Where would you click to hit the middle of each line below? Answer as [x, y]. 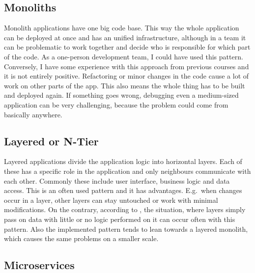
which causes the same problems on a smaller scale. [81, 238]
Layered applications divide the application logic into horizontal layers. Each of [123, 161]
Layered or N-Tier [51, 141]
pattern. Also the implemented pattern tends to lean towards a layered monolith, [126, 229]
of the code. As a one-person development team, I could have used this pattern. [124, 56]
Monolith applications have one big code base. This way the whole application [122, 28]
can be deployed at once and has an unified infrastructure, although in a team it [125, 37]
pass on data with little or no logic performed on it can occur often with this [120, 219]
